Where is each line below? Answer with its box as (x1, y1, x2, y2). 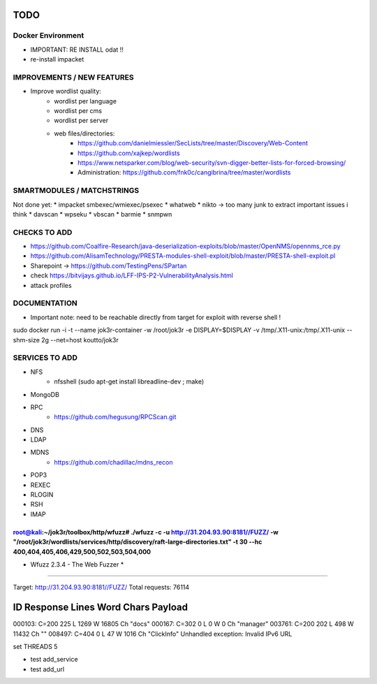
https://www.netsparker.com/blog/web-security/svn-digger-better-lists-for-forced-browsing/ (77, 159, 346, 167)
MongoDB (30, 390, 59, 398)
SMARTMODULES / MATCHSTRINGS (13, 186, 140, 196)
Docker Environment (13, 31, 84, 41)
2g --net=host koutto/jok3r (40, 335, 119, 344)
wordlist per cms (54, 107, 103, 115)
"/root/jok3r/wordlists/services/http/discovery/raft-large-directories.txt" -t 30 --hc (13, 538, 263, 546)
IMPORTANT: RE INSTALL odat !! (30, 45, 124, 54)
